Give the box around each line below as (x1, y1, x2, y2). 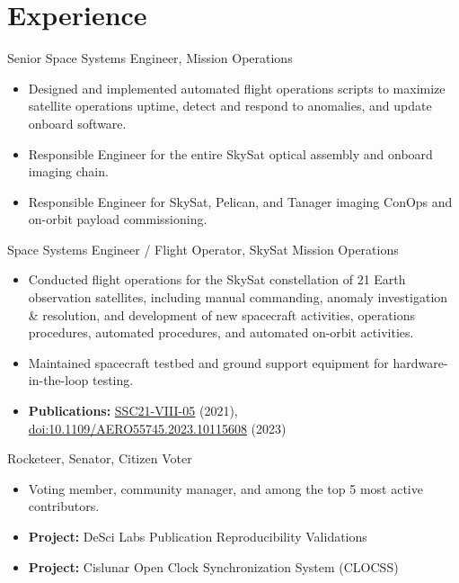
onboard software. (28, 113, 127, 132)
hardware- (393, 353, 448, 372)
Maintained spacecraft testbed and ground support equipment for (28, 353, 389, 372)
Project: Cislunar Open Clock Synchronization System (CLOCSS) (28, 557, 399, 576)
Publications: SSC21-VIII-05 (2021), (28, 401, 238, 420)
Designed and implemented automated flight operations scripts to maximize (28, 78, 446, 97)
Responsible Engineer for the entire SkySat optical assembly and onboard (28, 144, 433, 163)
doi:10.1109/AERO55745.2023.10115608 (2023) (28, 418, 287, 437)
